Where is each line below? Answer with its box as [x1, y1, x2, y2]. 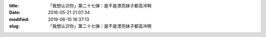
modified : [9, 16, 30, 22]
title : [9, 3, 19, 8]
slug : [9, 23, 20, 29]
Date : [9, 10, 21, 16]
